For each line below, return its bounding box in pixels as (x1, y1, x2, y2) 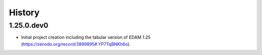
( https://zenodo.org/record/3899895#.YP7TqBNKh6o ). (21, 41, 131, 47)
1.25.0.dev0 (9, 21, 49, 30)
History (9, 7, 40, 18)
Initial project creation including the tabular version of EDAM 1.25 (21, 34, 151, 40)
